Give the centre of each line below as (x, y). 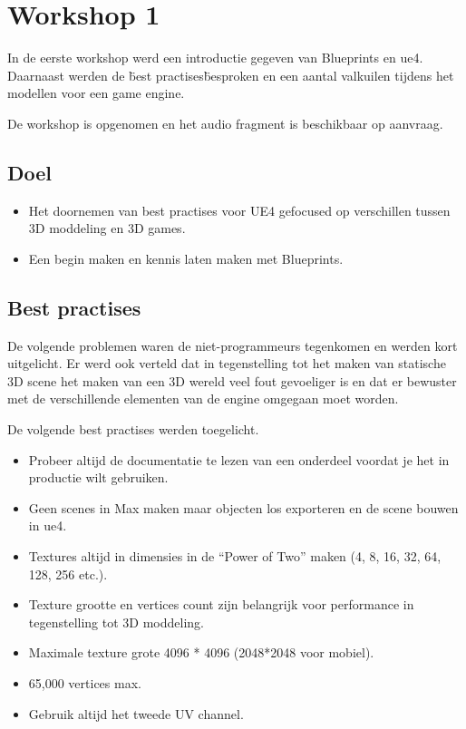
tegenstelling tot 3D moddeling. (116, 622)
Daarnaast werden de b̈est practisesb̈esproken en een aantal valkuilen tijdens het (231, 75)
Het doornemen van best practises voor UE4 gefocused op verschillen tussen (239, 210)
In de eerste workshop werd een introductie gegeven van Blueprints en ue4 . (215, 58)
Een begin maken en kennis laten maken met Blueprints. (186, 258)
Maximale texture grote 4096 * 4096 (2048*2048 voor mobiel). (201, 652)
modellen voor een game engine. (96, 93)
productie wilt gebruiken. (98, 477)
